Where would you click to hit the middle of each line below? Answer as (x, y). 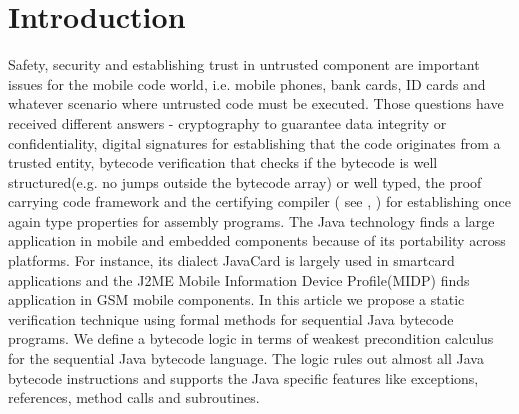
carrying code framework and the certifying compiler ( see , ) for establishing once (259, 201)
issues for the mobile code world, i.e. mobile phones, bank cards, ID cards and (247, 83)
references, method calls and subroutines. (134, 397)
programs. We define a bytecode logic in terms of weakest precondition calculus (251, 338)
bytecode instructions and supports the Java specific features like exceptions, (243, 377)
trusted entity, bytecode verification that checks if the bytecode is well (223, 162)
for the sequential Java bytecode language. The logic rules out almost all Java (246, 358)
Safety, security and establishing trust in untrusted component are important (244, 64)
